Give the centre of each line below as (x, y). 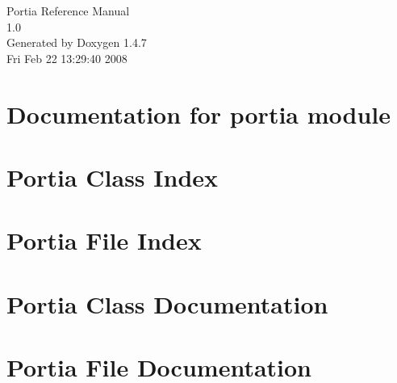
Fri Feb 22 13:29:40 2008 (67, 58)
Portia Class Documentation (167, 303)
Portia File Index (104, 240)
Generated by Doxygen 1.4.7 (77, 42)
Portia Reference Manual (68, 11)
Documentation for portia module (199, 114)
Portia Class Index (113, 177)
